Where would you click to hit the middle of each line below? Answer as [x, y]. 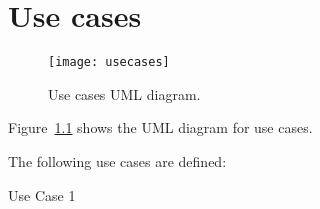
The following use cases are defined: [117, 160]
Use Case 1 [42, 194]
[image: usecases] [109, 62]
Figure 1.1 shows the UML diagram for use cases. [160, 127]
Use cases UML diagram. [124, 93]
